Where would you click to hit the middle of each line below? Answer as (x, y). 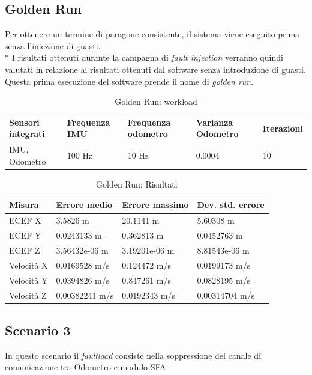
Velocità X (28, 265)
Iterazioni (283, 128)
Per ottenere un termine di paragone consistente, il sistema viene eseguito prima (152, 34)
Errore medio (84, 205)
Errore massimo (155, 205)
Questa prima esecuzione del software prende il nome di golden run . (129, 81)
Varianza (214, 122)
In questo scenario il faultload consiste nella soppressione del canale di (133, 355)
